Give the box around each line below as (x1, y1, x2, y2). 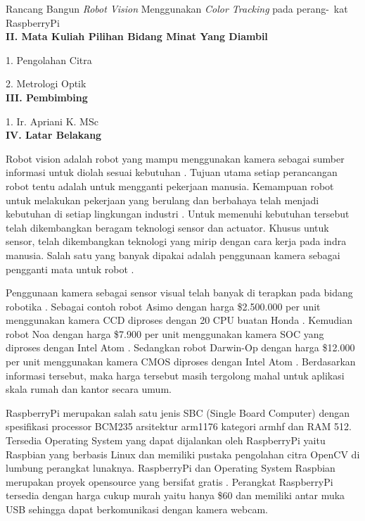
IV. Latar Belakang (6, 127, 102, 142)
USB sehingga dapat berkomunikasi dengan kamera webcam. (6, 502, 268, 516)
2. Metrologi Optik (6, 76, 87, 91)
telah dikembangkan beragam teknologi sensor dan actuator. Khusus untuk (6, 220, 329, 234)
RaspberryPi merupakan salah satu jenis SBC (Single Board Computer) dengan (6, 405, 350, 420)
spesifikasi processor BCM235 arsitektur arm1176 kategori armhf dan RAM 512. (6, 419, 352, 434)
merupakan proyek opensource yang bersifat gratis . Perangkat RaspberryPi (6, 474, 333, 489)
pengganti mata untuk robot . (6, 261, 134, 276)
